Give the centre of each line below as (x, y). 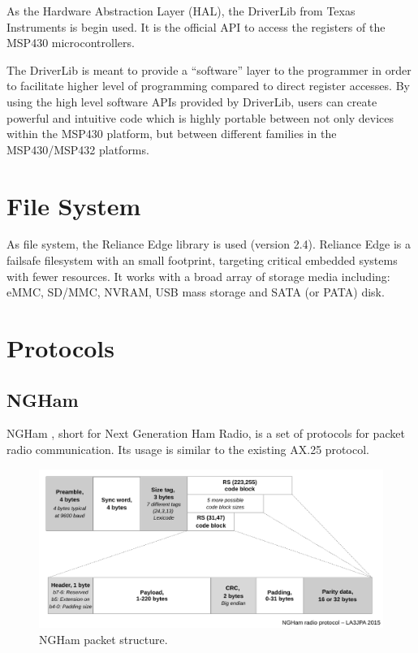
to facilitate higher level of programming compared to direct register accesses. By (208, 86)
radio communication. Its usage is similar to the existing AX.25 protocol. (188, 450)
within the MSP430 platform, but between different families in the (172, 134)
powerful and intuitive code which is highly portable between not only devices (200, 117)
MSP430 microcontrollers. (71, 43)
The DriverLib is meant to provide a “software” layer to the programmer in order (209, 69)
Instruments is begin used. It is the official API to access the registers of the (196, 26)
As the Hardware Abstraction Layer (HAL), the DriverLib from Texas (181, 11)
